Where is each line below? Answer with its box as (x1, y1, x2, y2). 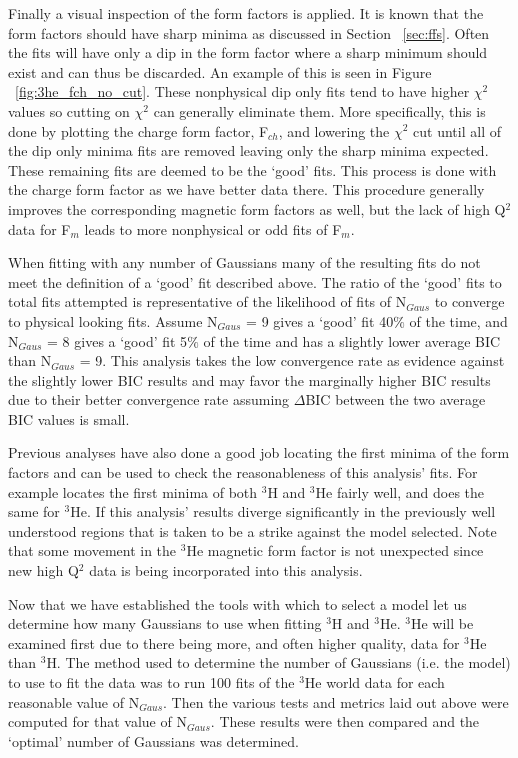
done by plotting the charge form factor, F (8, 120, 269, 141)
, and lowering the (278, 120, 390, 141)
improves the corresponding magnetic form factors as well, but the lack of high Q (8, 198, 506, 219)
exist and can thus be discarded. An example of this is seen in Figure (8, 61, 432, 82)
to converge (434, 291, 505, 312)
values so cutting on (8, 100, 130, 121)
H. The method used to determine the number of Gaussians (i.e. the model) (46, 652, 511, 673)
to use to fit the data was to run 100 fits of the (8, 672, 295, 692)
